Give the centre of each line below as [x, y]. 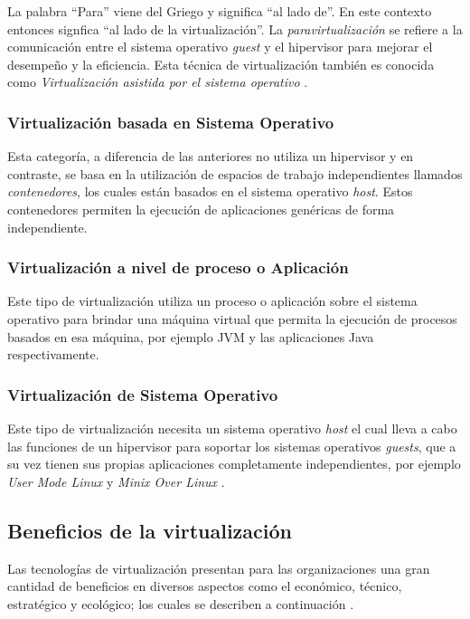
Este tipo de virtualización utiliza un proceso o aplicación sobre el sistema [212, 301]
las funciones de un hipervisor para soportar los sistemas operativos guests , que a [232, 446]
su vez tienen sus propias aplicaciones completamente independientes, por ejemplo [234, 464]
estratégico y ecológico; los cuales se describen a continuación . [181, 603]
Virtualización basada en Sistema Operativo [171, 122]
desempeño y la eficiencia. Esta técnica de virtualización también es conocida [221, 64]
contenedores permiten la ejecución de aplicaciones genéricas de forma [201, 209]
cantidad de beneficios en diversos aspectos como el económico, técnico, [205, 586]
